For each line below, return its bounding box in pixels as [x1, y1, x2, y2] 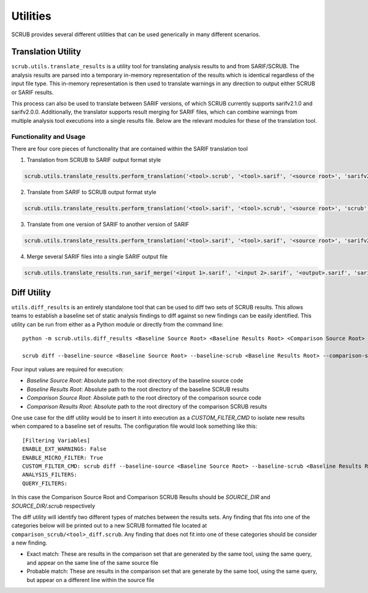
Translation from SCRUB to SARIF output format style [26, 157, 161, 164]
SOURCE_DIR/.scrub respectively [11, 502, 95, 510]
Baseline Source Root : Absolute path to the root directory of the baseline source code [26, 377, 243, 384]
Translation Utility [11, 47, 82, 57]
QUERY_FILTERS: [22, 479, 68, 487]
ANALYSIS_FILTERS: [22, 471, 78, 478]
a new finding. [11, 539, 48, 546]
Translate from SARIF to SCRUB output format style [26, 188, 156, 196]
